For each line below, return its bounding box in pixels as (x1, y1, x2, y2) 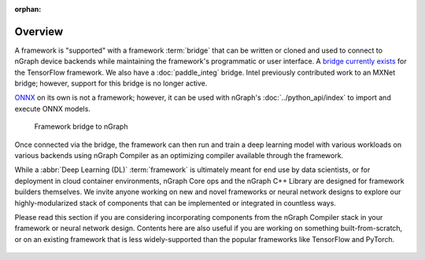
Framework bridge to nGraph (34, 122, 128, 131)
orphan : (14, 5, 42, 13)
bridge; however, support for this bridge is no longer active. (14, 79, 208, 88)
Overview (14, 24, 64, 38)
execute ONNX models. (14, 104, 91, 113)
